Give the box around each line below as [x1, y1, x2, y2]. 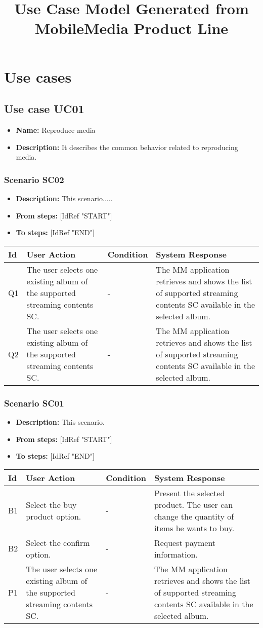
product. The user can [154, 498, 233, 510]
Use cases [4, 66, 72, 87]
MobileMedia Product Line [34, 18, 229, 39]
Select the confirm [26, 536, 90, 548]
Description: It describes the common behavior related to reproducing [16, 141, 238, 152]
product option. [26, 510, 81, 522]
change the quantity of [154, 510, 234, 522]
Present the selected [154, 487, 225, 499]
